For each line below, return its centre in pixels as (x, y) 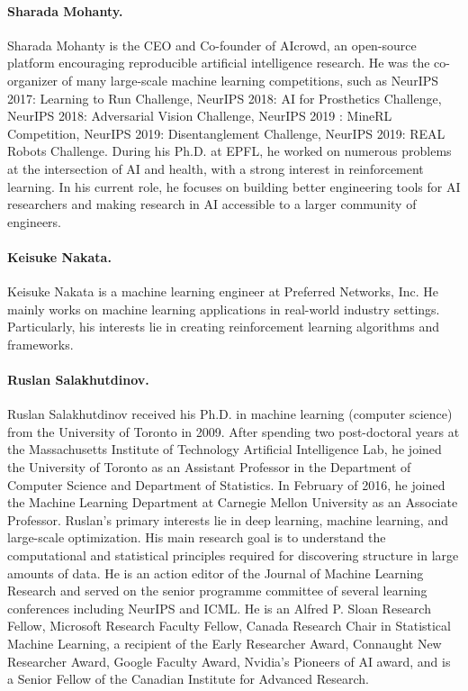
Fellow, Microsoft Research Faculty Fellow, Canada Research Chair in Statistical (229, 626)
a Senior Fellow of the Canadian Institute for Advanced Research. (188, 679)
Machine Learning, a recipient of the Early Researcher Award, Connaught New (225, 644)
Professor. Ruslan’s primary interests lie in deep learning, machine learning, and (228, 519)
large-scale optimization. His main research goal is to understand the (197, 537)
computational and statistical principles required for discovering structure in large (233, 555)
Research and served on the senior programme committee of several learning (217, 591)
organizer (33, 80)
